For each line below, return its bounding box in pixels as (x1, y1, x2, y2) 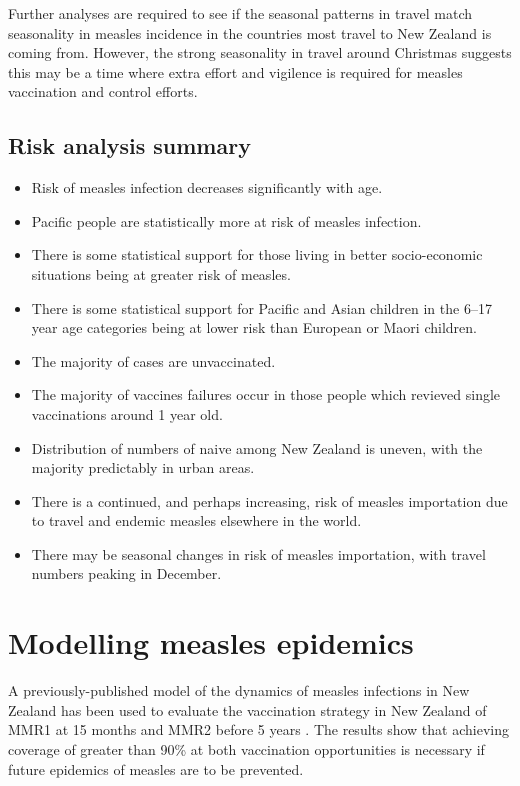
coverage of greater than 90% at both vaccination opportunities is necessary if (8, 738, 485, 759)
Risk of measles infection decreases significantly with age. (31, 177, 383, 198)
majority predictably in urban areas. (31, 457, 255, 478)
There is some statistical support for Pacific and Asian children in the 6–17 (31, 297, 492, 318)
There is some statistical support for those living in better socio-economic (31, 244, 483, 265)
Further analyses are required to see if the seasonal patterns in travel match (8, 3, 473, 23)
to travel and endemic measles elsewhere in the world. (31, 510, 362, 531)
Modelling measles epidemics (8, 622, 414, 663)
